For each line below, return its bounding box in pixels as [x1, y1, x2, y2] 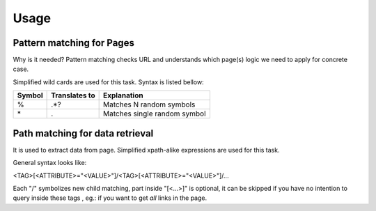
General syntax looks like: [13, 159, 87, 167]
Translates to [51, 91, 95, 100]
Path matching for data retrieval [13, 127, 154, 139]
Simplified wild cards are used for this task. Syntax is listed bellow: [13, 77, 205, 86]
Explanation [103, 91, 143, 100]
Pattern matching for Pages [13, 37, 135, 49]
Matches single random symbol [103, 109, 206, 118]
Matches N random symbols [103, 100, 196, 109]
